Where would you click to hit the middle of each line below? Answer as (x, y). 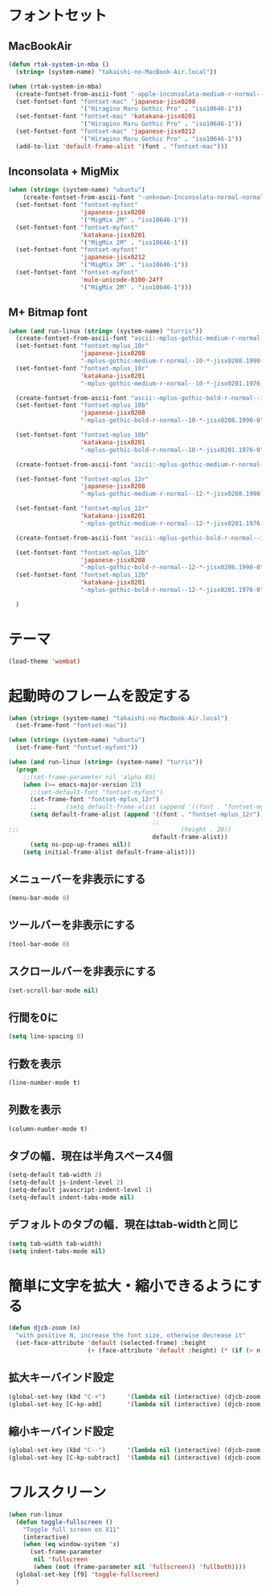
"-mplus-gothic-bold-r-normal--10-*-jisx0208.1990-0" (172, 420)
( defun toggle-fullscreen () (64, 1522)
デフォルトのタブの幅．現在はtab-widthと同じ (123, 1225)
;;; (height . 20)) (120, 830)
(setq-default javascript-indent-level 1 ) (80, 1190)
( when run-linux (35, 1514)
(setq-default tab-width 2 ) (55, 1175)
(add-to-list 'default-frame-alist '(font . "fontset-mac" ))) (122, 146)
